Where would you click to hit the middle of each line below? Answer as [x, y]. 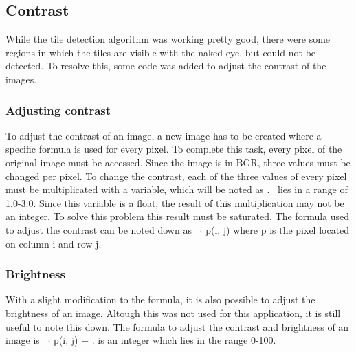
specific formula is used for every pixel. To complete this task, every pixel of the [174, 149]
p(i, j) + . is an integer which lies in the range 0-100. [165, 340]
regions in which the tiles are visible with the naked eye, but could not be [161, 52]
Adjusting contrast [58, 110]
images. [21, 79]
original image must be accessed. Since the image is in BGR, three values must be [178, 162]
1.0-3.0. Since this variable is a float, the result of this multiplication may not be [175, 202]
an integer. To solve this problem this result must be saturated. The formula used [178, 216]
